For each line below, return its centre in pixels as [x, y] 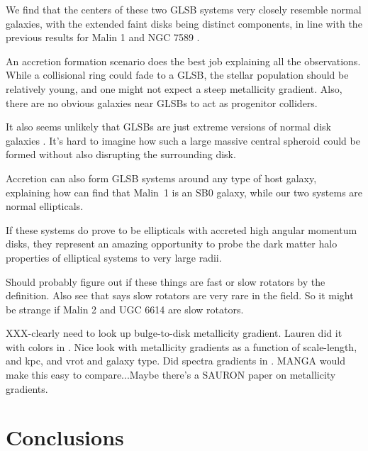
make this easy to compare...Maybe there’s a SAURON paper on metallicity [171, 375]
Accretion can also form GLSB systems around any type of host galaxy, [161, 178]
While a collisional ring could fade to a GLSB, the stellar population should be [177, 75]
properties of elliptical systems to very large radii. [114, 257]
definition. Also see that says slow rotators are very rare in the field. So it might [180, 295]
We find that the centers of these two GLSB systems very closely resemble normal [184, 9]
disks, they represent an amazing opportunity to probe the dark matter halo [172, 244]
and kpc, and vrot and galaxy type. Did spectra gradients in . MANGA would [175, 361]
